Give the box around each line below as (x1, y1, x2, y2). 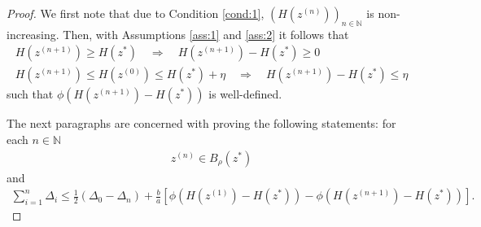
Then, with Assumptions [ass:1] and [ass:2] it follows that (63, 25, 349, 42)
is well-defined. (208, 85, 282, 103)
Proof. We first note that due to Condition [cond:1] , (7, 5, 265, 21)
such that (7, 85, 54, 103)
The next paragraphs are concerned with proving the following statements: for (7, 115, 396, 132)
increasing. (7, 25, 59, 42)
